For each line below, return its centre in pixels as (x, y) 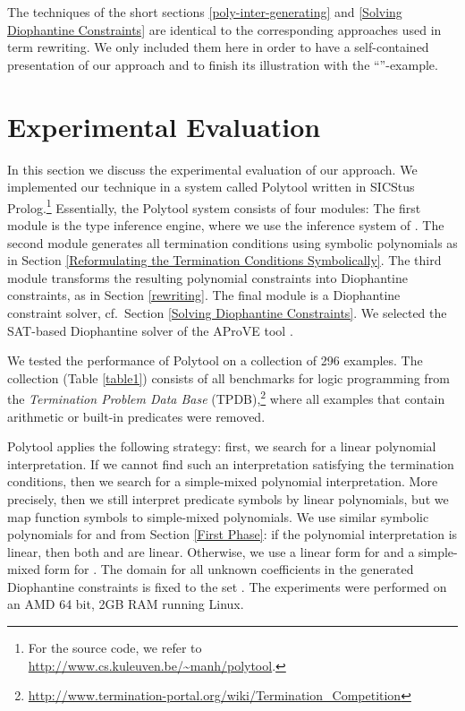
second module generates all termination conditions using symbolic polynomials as (232, 242)
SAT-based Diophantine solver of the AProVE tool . (150, 330)
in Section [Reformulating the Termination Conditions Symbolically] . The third (224, 260)
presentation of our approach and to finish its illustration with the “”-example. (223, 64)
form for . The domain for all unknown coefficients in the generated (229, 569)
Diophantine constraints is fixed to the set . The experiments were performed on (227, 586)
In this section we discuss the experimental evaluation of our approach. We (212, 169)
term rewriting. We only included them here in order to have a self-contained (218, 47)
